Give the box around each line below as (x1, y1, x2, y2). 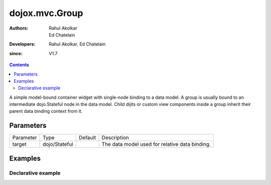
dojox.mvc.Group (9, 8, 83, 19)
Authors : (9, 25, 29, 31)
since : (9, 50, 23, 56)
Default (78, 134, 96, 141)
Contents (9, 62, 30, 68)
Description (101, 134, 129, 141)
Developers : (9, 41, 36, 47)
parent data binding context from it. (9, 108, 83, 114)
